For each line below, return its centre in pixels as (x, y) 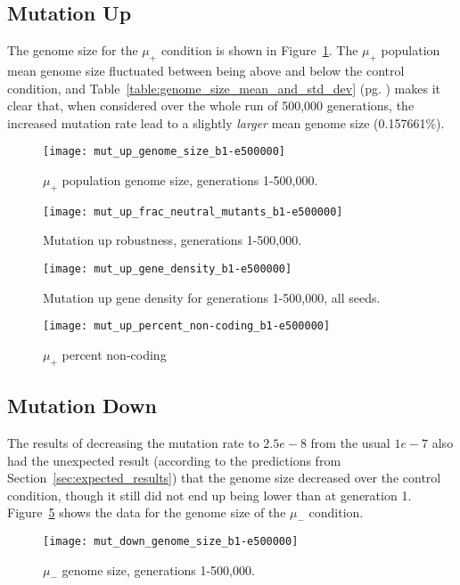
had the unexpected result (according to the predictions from (174, 460)
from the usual (350, 442)
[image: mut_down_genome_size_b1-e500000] (171, 541)
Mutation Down (82, 406)
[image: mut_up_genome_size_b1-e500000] (164, 152)
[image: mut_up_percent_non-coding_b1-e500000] (187, 326)
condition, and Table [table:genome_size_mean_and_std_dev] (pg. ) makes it (224, 88)
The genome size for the (73, 50)
